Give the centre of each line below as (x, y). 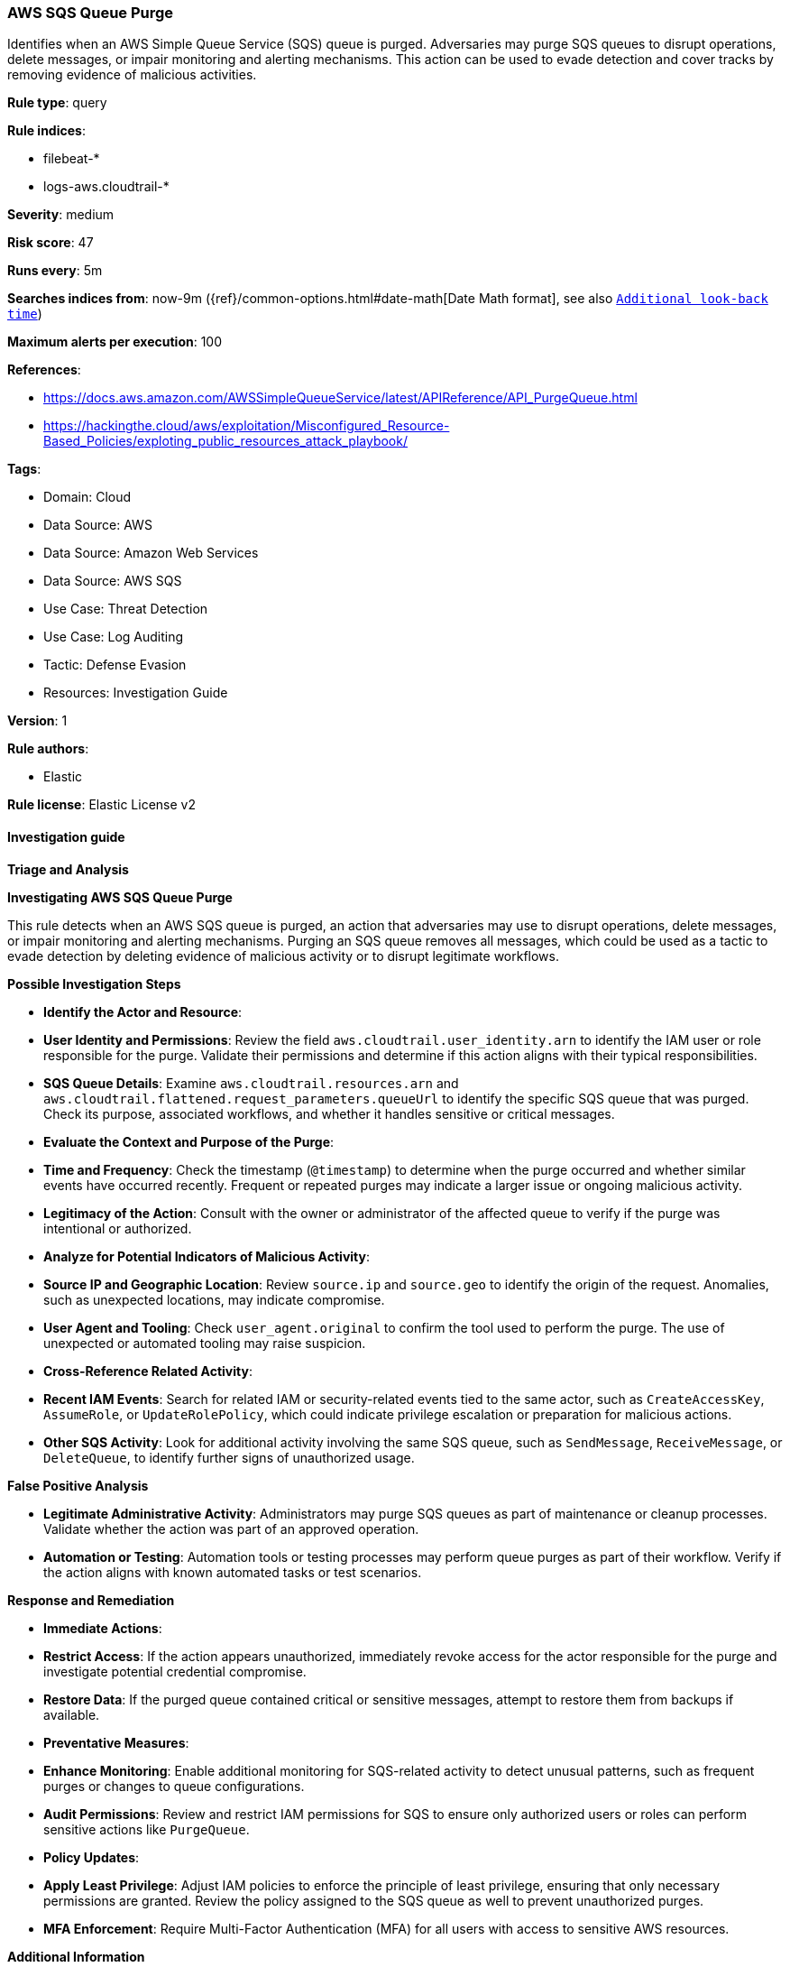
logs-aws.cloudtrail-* (106, 187)
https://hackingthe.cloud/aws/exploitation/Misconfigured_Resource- (247, 426)
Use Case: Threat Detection (126, 609)
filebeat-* (72, 159)
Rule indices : (46, 131)
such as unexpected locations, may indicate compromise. (214, 1299)
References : (44, 370)
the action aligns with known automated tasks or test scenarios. (233, 1572)
